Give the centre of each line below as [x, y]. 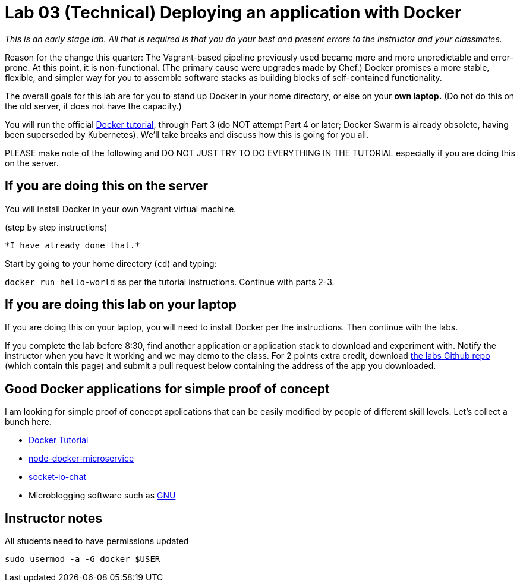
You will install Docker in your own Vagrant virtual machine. [121, 209]
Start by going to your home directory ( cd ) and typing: [111, 263]
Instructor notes [54, 518]
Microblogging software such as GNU [102, 496]
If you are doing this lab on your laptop [121, 305]
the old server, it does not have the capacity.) [93, 106]
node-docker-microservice [81, 459]
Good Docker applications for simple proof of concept [167, 389]
